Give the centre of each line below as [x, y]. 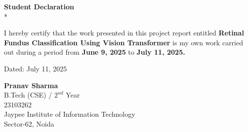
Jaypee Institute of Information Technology [70, 114]
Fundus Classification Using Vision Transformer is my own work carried [124, 42]
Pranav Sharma [31, 85]
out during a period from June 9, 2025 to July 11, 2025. [95, 52]
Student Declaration [39, 6]
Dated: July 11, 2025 [36, 68]
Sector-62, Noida [29, 123]
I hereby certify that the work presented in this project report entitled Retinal [124, 33]
